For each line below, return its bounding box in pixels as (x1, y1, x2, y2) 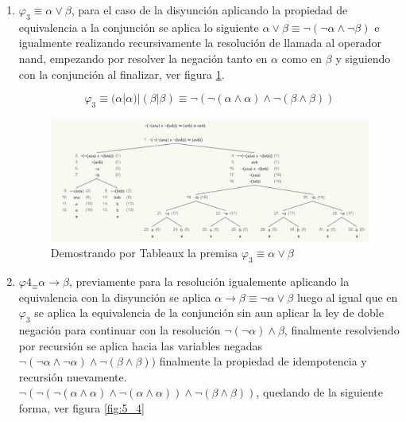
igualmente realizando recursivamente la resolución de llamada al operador (18, 34, 381, 51)
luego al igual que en (296, 288, 398, 305)
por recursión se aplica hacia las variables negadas (18, 337, 262, 354)
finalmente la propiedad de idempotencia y (159, 353, 367, 369)
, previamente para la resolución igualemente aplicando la (69, 273, 350, 290)
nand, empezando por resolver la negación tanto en (18, 49, 268, 66)
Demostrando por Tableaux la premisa (50, 244, 238, 261)
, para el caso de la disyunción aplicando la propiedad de (71, 2, 348, 18)
